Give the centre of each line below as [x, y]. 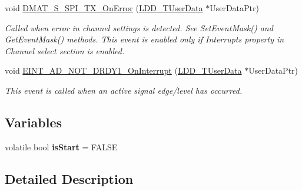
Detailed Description [69, 178]
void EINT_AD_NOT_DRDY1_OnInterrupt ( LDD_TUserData [123, 70]
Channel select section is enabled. [65, 50]
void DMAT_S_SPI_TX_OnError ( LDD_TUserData [104, 8]
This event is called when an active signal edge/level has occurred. [124, 90]
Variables [34, 122]
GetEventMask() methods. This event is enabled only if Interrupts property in [145, 39]
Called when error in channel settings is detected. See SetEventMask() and [139, 27]
